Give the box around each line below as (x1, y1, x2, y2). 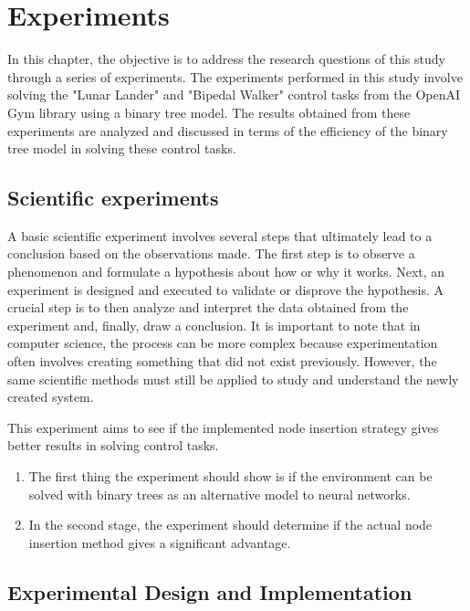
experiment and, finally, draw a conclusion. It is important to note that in (7, 315, 421, 334)
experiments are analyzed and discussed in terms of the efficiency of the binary (7, 121, 448, 140)
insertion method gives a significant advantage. (28, 532, 291, 552)
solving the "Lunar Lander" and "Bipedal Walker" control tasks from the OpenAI (7, 85, 461, 104)
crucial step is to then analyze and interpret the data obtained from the (7, 298, 409, 317)
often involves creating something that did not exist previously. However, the (7, 352, 437, 371)
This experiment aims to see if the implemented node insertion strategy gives (7, 417, 439, 437)
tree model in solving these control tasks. (7, 139, 236, 158)
